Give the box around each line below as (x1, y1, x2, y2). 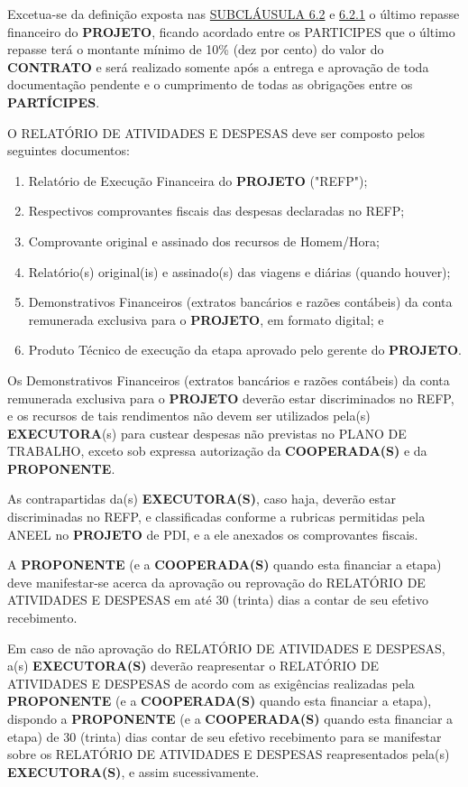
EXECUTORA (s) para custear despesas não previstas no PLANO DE (7, 423, 407, 442)
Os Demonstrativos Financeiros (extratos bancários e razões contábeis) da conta (7, 370, 450, 389)
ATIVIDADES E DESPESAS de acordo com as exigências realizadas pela (7, 673, 415, 692)
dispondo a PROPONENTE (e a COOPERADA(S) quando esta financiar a (7, 709, 454, 727)
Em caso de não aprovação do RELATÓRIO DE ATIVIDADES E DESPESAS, (7, 638, 445, 657)
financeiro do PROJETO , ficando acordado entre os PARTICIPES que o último (7, 22, 455, 41)
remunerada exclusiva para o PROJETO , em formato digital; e (28, 310, 384, 329)
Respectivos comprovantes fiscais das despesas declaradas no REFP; (28, 201, 405, 220)
